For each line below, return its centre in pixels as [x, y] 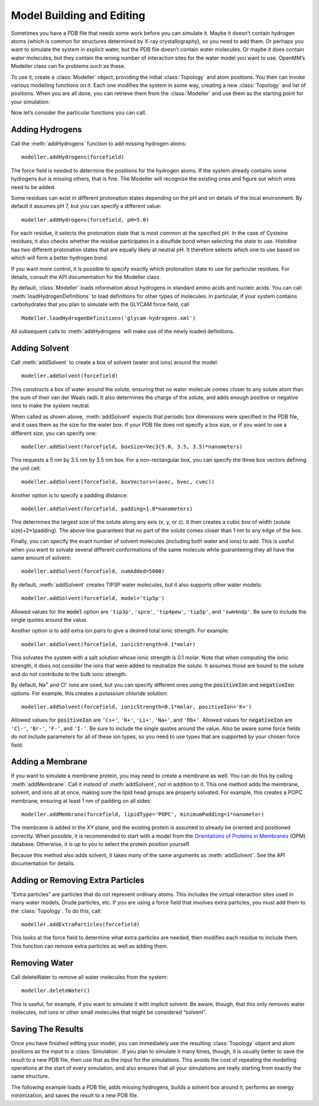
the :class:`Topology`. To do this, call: [56, 911]
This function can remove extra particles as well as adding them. [89, 946]
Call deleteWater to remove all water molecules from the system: [89, 977]
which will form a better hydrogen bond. [60, 258]
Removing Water [42, 963]
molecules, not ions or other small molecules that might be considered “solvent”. [109, 1012]
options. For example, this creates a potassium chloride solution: [89, 693]
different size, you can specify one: [54, 433]
